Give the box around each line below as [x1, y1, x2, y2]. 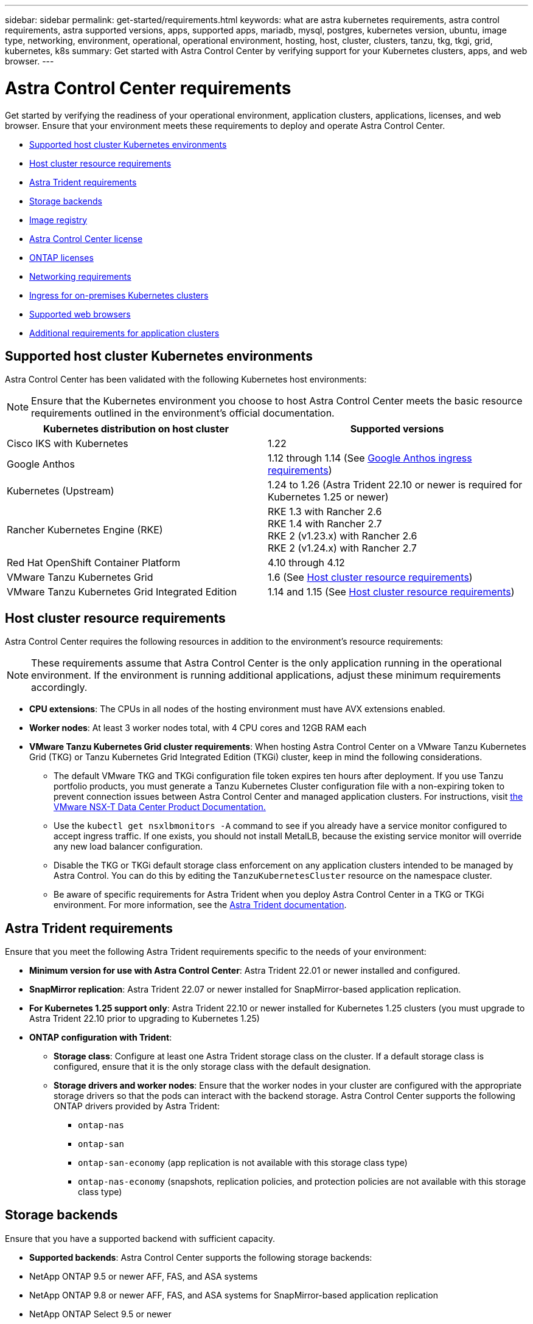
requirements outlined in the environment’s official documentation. [31, 407, 335, 420]
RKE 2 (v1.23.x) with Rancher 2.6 [268, 530, 417, 542]
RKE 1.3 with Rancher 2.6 [268, 505, 382, 518]
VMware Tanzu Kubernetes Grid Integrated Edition [7, 586, 237, 598]
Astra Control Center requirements [5, 77, 291, 99]
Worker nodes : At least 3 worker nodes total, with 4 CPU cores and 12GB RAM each [29, 723, 367, 733]
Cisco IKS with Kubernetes [7, 437, 128, 450]
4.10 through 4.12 [268, 556, 345, 569]
